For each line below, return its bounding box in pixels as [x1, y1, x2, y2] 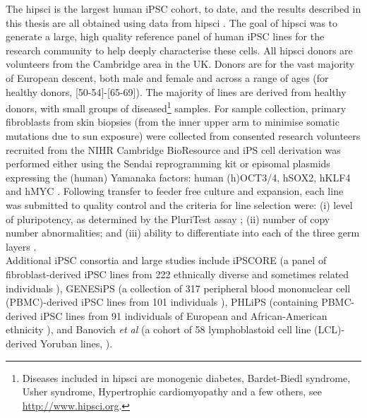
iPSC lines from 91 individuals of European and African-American [40, 308, 327, 323]
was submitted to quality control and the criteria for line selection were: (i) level [6, 197, 353, 212]
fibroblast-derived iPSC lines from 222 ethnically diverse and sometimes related [6, 266, 349, 281]
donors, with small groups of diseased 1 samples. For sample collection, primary [6, 99, 347, 115]
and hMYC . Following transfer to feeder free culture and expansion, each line [6, 184, 344, 198]
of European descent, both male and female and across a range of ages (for [6, 70, 329, 85]
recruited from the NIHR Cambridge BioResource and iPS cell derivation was [6, 142, 341, 157]
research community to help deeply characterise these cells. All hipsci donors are [6, 42, 353, 57]
